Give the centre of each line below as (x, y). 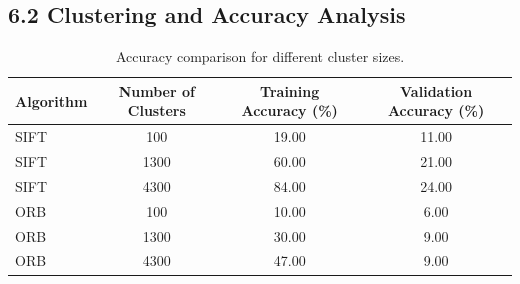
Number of (156, 90)
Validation (436, 90)
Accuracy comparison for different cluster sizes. (260, 56)
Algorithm (51, 100)
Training (290, 90)
